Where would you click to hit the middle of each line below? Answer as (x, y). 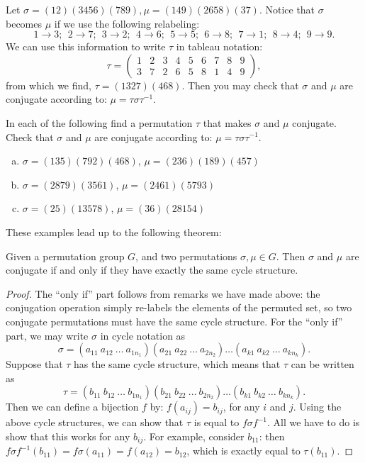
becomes (24, 23)
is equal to (217, 422)
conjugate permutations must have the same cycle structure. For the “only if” (174, 321)
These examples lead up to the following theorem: (114, 231)
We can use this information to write (86, 46)
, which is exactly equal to (243, 451)
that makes (227, 122)
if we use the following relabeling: (127, 23)
